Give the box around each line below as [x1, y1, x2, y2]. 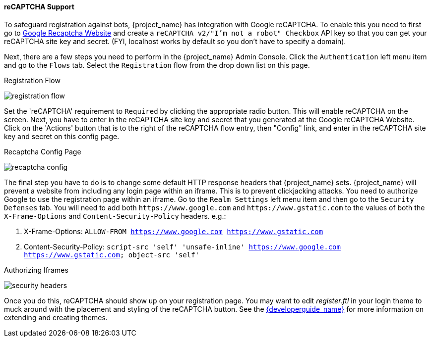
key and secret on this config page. [4, 132, 120, 141]
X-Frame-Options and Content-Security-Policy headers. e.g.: [4, 211, 226, 220]
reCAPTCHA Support [4, 2, 74, 11]
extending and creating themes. [4, 313, 108, 322]
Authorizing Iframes [4, 265, 68, 274]
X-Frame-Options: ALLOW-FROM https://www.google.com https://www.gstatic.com [24, 227, 323, 236]
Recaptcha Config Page [4, 147, 81, 156]
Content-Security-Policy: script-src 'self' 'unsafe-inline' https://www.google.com [24, 242, 341, 251]
